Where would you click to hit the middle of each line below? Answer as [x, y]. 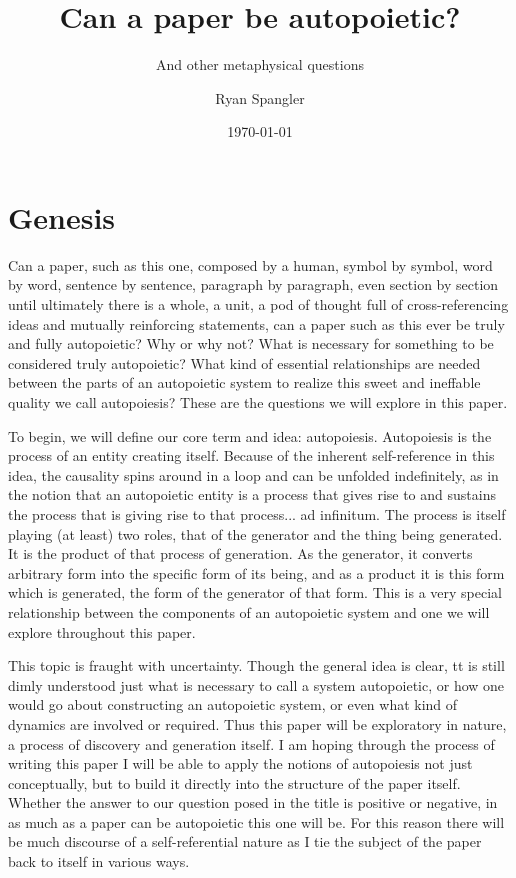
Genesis [62, 216]
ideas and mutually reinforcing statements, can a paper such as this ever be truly [256, 323]
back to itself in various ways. [99, 861]
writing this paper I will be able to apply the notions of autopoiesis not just [240, 763]
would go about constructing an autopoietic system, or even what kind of [233, 704]
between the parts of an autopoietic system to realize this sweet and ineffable [244, 382]
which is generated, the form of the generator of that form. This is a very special [255, 592]
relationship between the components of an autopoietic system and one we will [249, 611]
